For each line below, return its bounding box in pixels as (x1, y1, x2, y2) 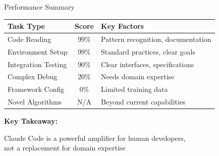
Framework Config (8, 84, 65, 94)
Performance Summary (4, 2, 75, 12)
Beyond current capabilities (101, 96, 186, 107)
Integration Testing (8, 59, 67, 69)
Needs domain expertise (101, 71, 175, 82)
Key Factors (101, 21, 144, 31)
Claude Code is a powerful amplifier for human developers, (4, 132, 186, 143)
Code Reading (8, 33, 51, 44)
